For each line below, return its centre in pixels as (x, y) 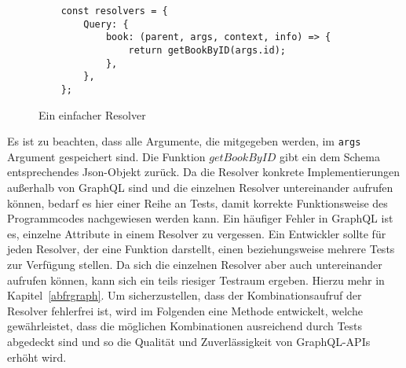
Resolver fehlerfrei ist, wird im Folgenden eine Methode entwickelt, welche (185, 310)
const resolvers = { (114, 11)
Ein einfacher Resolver (92, 114)
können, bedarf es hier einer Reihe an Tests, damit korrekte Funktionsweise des (198, 202)
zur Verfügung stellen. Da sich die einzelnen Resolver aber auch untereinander (195, 264)
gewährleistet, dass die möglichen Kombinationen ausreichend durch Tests (185, 326)
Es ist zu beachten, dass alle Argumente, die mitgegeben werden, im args (184, 141)
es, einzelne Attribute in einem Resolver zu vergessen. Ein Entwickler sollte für (197, 233)
